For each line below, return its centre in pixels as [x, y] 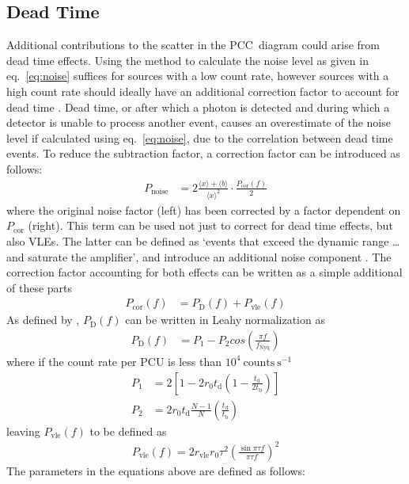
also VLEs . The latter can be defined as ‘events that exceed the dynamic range [198, 240]
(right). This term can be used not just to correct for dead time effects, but [210, 225]
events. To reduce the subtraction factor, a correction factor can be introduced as [203, 153]
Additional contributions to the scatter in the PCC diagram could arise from [193, 45]
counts [259, 362]
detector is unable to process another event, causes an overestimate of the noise [199, 122]
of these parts [40, 287]
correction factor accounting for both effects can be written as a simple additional [204, 272]
